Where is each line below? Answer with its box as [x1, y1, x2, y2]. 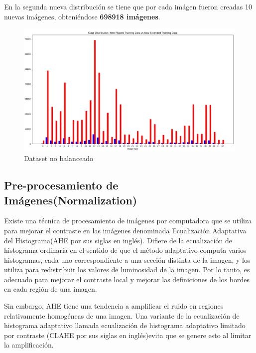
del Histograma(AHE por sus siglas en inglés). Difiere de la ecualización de [4, 235, 232, 245]
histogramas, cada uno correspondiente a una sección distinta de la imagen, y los [4, 254, 251, 265]
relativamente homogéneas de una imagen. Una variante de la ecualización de [4, 310, 240, 321]
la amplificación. [4, 340, 54, 350]
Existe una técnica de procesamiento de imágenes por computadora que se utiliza [4, 215, 252, 226]
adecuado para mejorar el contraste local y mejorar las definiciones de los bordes [4, 274, 250, 284]
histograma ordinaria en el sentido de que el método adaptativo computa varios [4, 245, 247, 255]
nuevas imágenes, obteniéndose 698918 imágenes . [4, 11, 160, 21]
